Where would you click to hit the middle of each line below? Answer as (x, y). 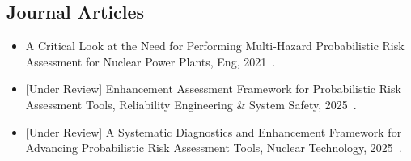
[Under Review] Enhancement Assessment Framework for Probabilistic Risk (213, 89)
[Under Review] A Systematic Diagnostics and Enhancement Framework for (214, 131)
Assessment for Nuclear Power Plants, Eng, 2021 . (150, 61)
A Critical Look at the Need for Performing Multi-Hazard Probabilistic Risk (215, 46)
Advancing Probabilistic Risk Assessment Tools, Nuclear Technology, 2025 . (214, 148)
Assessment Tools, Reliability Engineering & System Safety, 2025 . (191, 104)
